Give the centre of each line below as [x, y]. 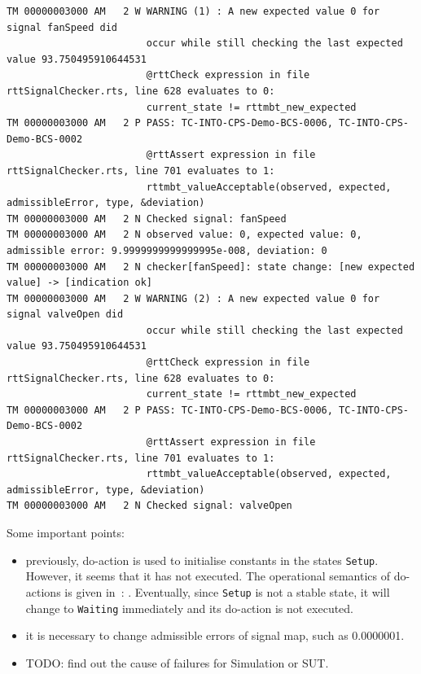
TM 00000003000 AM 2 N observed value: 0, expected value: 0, [184, 235]
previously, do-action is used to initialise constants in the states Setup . [202, 560]
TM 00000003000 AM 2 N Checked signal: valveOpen [149, 506]
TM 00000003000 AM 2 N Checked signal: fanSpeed [147, 219]
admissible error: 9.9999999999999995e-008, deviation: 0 [167, 250]
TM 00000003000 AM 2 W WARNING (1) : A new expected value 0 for [193, 11]
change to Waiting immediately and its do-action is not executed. [190, 608]
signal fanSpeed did [62, 27]
